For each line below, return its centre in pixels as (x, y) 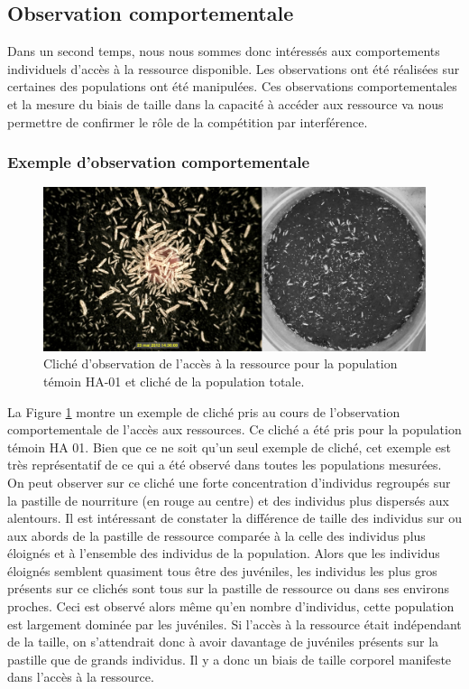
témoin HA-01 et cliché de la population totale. (174, 381)
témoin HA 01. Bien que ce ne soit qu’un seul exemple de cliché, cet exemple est (229, 447)
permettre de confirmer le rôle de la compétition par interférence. (188, 121)
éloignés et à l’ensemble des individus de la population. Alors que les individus (224, 553)
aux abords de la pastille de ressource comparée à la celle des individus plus (216, 535)
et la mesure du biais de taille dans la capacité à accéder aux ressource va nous (225, 103)
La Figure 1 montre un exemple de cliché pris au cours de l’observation (204, 411)
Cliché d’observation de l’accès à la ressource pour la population (221, 363)
